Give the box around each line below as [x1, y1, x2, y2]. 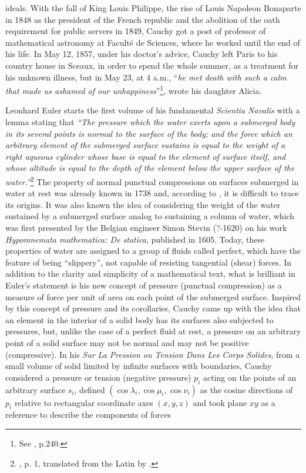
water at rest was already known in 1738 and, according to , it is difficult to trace [5, 187, 299, 199]
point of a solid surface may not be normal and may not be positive [5, 336, 249, 348]
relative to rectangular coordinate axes [14, 396, 153, 408]
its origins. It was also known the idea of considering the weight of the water [5, 198, 281, 210]
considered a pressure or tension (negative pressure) [5, 371, 191, 383]
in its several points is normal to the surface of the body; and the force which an [5, 127, 292, 139]
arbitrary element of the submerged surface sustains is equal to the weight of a [5, 139, 285, 151]
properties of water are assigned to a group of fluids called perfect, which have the [5, 244, 301, 257]
